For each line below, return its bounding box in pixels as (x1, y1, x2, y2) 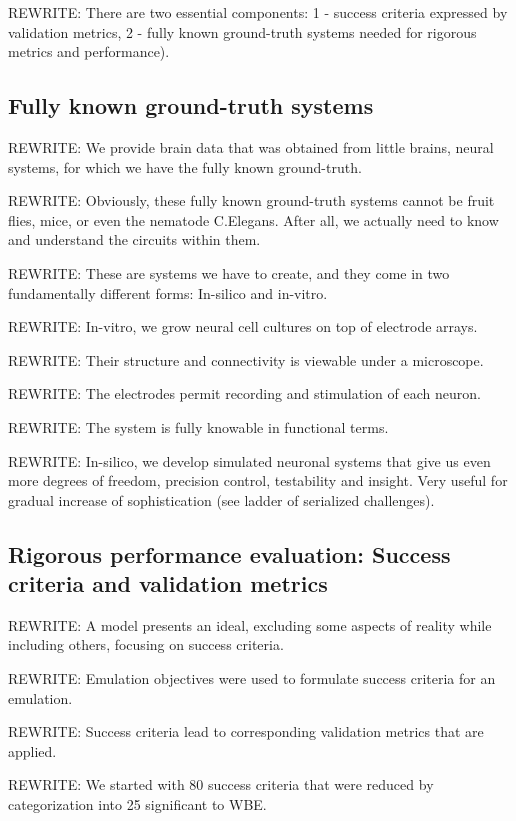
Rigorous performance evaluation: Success (8, 538, 451, 569)
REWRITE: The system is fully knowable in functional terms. (8, 416, 389, 437)
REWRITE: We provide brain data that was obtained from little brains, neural (8, 136, 494, 157)
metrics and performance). (8, 41, 170, 62)
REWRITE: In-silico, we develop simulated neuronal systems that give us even (8, 450, 491, 471)
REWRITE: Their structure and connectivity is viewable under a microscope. (8, 349, 484, 370)
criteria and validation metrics (8, 568, 328, 599)
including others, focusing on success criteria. (8, 634, 284, 655)
